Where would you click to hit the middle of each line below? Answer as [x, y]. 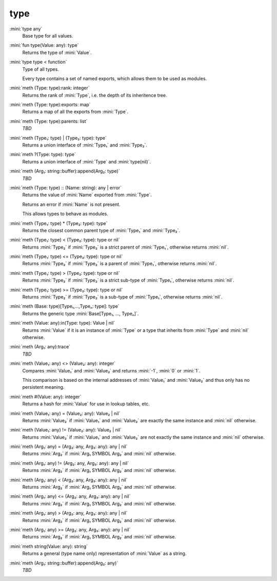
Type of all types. [41, 69]
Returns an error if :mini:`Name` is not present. [71, 204]
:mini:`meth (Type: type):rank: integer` [50, 88]
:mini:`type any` [26, 29]
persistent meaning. [43, 387]
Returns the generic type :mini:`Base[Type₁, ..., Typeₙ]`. [81, 313]
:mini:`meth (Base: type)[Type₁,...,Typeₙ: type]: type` [65, 306]
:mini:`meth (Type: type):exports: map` [50, 105]
